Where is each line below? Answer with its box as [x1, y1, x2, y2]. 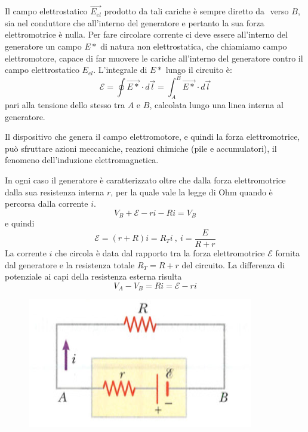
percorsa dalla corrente [5, 197, 88, 210]
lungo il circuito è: [165, 63, 232, 76]
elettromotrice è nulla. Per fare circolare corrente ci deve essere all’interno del [5, 28, 288, 41]
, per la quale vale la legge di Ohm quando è [110, 185, 273, 198]
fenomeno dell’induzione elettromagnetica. [5, 154, 159, 166]
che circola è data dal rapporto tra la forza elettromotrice [55, 246, 265, 259]
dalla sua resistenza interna [5, 185, 104, 198]
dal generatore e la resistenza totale [5, 258, 135, 271]
